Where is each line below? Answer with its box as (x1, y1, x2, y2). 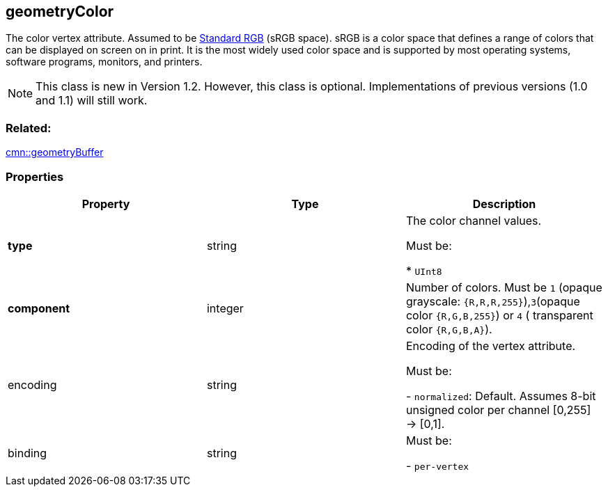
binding (8, 445, 47, 460)
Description (472, 196, 536, 211)
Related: (6, 120, 52, 135)
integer (206, 301, 244, 315)
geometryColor (6, 3, 114, 20)
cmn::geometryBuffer (6, 146, 104, 159)
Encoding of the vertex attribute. (405, 338, 576, 353)
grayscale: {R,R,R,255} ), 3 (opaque (405, 294, 580, 308)
